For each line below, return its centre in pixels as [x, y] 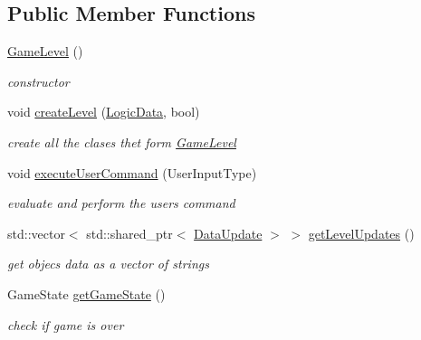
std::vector [36, 233]
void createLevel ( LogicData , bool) [104, 112]
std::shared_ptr [129, 233]
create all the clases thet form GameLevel [122, 142]
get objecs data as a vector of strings [108, 264]
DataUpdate [228, 233]
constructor [38, 81]
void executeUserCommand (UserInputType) [132, 172]
